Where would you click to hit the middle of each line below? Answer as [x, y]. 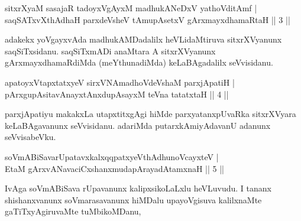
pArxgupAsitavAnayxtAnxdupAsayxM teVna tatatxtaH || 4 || [117, 94]
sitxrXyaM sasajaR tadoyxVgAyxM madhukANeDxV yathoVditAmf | [131, 8]
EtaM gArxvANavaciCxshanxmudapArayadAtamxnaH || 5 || [114, 168]
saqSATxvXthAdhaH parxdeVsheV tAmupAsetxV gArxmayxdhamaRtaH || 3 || [148, 19]
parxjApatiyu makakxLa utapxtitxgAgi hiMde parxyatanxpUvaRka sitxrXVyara [150, 114]
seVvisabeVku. [30, 137]
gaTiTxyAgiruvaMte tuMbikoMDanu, [73, 211]
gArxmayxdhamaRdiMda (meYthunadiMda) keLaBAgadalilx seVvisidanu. [139, 62]
